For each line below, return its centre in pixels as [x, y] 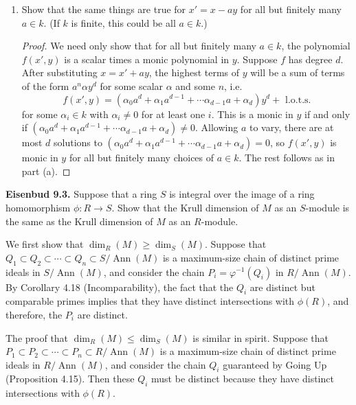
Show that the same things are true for [104, 9]
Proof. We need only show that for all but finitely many [139, 46]
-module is [327, 207]
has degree [310, 59]
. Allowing [216, 127]
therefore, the [34, 314]
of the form [45, 85]
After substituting [59, 72]
